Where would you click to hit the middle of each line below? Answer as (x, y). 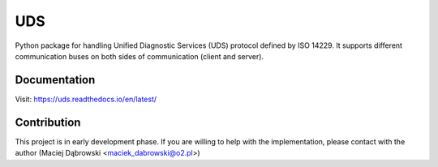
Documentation (55, 80)
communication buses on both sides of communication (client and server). (139, 56)
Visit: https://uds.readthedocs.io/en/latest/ (86, 99)
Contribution (48, 122)
